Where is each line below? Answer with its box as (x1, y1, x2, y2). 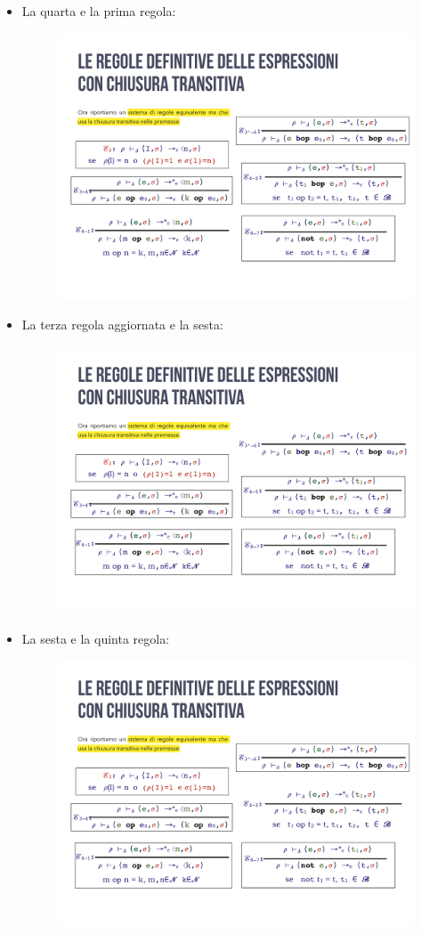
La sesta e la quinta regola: (21, 629, 170, 647)
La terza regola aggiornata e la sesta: (21, 315, 223, 334)
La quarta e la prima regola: (21, 2, 176, 20)
